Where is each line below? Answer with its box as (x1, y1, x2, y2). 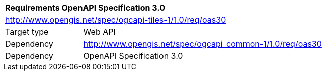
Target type (5, 27, 49, 37)
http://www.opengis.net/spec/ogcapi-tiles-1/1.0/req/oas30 (5, 15, 226, 25)
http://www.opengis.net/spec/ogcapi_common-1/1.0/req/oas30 (83, 39, 322, 49)
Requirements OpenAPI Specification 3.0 (5, 3, 165, 13)
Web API (83, 27, 116, 37)
